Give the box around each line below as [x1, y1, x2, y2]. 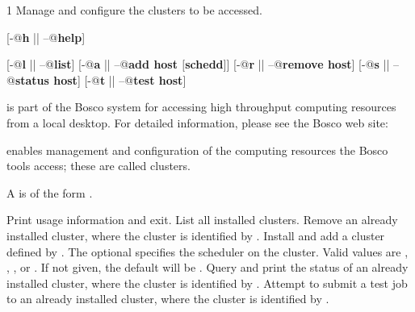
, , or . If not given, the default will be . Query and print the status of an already [6, 259, 409, 276]
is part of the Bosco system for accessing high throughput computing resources [6, 98, 396, 115]
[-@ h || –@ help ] [6, 28, 86, 45]
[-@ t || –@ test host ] [84, 71, 187, 88]
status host [15, 71, 78, 88]
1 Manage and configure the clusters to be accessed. [6, 2, 262, 18]
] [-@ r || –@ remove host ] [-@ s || [226, 56, 390, 73]
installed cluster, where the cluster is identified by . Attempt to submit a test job [6, 274, 408, 291]
